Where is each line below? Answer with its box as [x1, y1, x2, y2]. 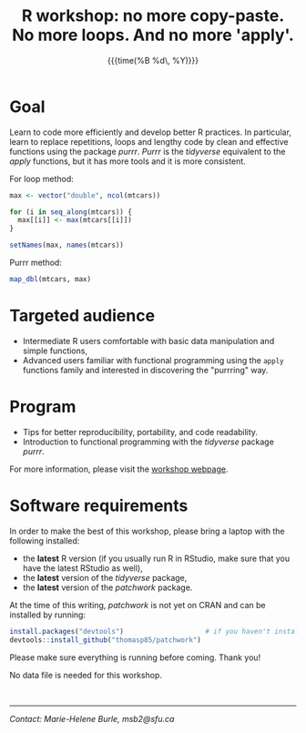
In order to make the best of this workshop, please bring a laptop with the [9, 525, 285, 536]
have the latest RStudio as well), [22, 562, 143, 574]
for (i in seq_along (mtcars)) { [9, 207, 132, 217]
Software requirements [9, 495, 189, 515]
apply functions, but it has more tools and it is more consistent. [9, 156, 246, 167]
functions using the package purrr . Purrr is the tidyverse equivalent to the [9, 146, 286, 157]
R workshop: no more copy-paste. [21, 5, 285, 26]
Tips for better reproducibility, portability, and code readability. [22, 426, 258, 437]
